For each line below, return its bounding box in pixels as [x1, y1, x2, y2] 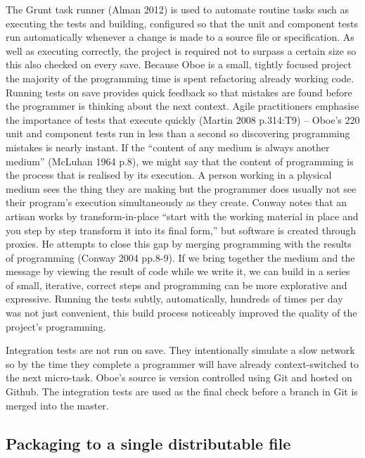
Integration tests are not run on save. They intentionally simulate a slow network [6, 343, 355, 357]
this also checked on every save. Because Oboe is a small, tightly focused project [6, 57, 352, 72]
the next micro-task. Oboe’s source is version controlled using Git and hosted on [6, 370, 352, 385]
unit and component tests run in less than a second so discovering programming [6, 126, 350, 141]
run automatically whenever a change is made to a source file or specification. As [6, 30, 354, 44]
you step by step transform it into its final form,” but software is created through [6, 222, 357, 237]
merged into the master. [6, 397, 109, 412]
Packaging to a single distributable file [6, 432, 291, 454]
